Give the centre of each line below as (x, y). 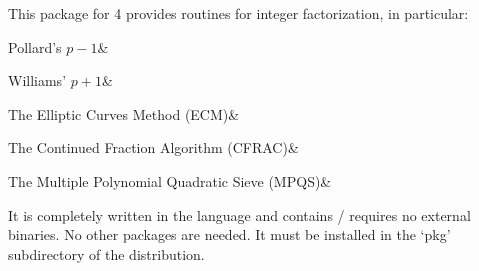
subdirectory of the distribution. (106, 253)
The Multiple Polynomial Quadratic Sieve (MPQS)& (170, 180)
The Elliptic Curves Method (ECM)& (124, 113)
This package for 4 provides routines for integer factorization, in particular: (238, 13)
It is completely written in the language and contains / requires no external (239, 214)
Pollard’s (35, 46)
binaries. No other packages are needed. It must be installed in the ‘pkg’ (229, 234)
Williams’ (37, 80)
